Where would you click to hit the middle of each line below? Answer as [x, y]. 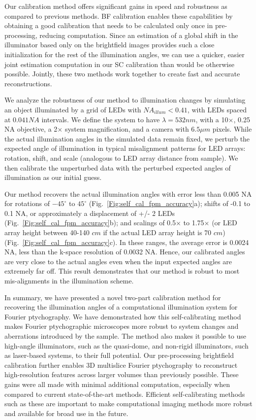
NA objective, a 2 [31, 129]
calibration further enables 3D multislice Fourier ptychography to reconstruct [121, 365]
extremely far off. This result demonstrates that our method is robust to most [122, 271]
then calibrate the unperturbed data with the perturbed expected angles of [118, 167]
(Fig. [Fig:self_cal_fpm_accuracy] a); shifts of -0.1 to [170, 203]
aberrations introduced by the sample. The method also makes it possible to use [126, 336]
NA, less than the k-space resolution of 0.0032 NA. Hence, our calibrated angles [125, 252]
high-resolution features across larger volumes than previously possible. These [122, 374]
